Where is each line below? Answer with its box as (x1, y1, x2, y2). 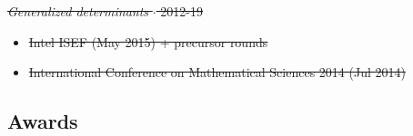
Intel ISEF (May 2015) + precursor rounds (28, 32, 268, 51)
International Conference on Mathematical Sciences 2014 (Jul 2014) (28, 63, 406, 82)
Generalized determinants (7, 2, 149, 20)
